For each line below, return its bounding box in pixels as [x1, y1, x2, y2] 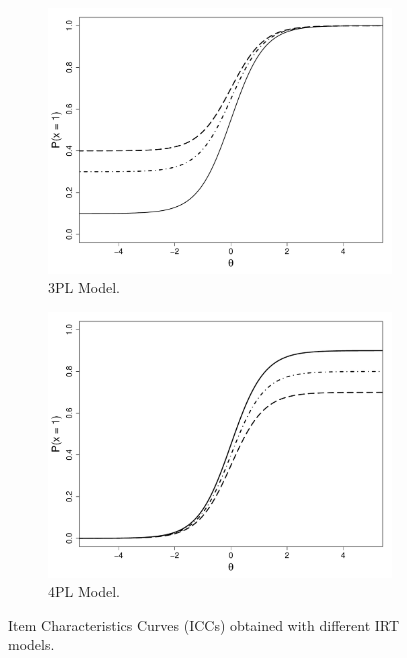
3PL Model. [48, 277, 120, 298]
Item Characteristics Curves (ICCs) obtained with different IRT [8, 614, 400, 635]
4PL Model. [48, 581, 120, 602]
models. [8, 634, 55, 655]
